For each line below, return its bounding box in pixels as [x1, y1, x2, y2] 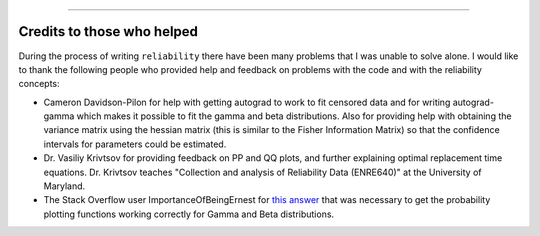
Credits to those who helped [18, 23, 199, 40]
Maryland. [43, 180, 86, 192]
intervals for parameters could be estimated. [43, 138, 227, 150]
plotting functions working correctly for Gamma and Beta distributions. [43, 208, 335, 220]
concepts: [18, 78, 60, 90]
